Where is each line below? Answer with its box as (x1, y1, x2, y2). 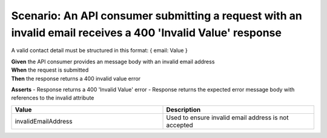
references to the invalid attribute (11, 94, 94, 102)
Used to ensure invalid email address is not (166, 113, 289, 122)
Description (166, 105, 201, 114)
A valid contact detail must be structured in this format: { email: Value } (11, 47, 188, 54)
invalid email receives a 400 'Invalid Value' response (11, 26, 282, 39)
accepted (166, 121, 193, 129)
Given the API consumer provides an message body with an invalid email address (11, 58, 215, 65)
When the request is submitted (11, 66, 89, 74)
